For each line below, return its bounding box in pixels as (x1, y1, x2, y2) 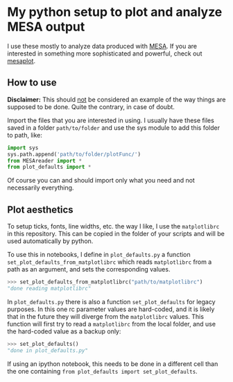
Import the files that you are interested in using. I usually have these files (7, 116, 215, 124)
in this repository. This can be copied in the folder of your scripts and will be (7, 230, 225, 238)
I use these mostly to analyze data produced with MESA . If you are (7, 42, 198, 50)
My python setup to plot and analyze (7, 4, 223, 20)
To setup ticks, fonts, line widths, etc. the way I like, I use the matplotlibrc (7, 222, 220, 231)
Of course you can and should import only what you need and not (7, 176, 196, 185)
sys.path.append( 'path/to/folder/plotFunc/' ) (7, 151, 141, 158)
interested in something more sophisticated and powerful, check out (7, 49, 202, 58)
